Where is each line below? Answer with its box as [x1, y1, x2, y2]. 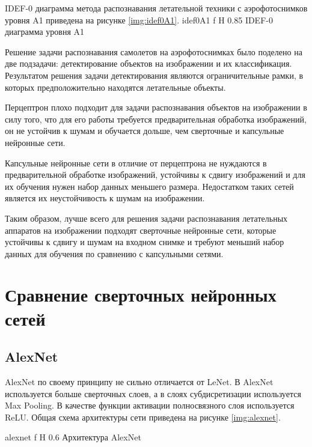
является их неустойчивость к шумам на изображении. [5, 192, 205, 204]
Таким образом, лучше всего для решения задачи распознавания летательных [5, 211, 288, 224]
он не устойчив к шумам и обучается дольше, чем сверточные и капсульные [5, 124, 284, 137]
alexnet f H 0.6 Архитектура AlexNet [5, 431, 141, 443]
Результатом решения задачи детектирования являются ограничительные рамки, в [5, 68, 304, 81]
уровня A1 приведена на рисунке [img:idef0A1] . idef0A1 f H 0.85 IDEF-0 [5, 13, 273, 26]
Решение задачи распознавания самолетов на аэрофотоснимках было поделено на [5, 45, 302, 58]
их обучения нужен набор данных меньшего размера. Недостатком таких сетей [5, 180, 294, 192]
